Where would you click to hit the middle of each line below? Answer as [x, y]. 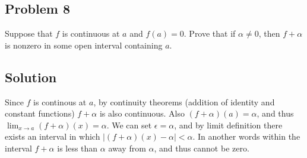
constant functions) [40, 113]
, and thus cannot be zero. [202, 148]
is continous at [60, 101]
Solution [31, 77]
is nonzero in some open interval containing [84, 45]
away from [127, 148]
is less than [77, 148]
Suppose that [29, 33]
